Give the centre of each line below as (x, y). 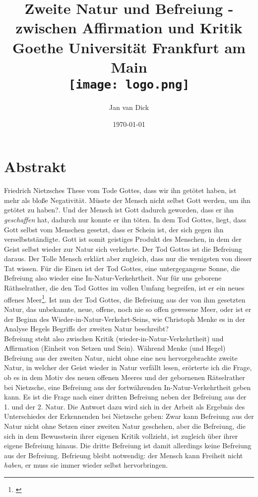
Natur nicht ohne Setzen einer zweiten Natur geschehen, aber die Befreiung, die (125, 426)
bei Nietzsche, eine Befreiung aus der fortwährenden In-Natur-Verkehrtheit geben (128, 387)
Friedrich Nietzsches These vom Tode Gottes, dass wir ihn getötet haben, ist (120, 190)
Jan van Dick (129, 107)
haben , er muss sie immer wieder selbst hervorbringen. (86, 465)
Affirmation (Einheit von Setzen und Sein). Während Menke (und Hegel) (115, 348)
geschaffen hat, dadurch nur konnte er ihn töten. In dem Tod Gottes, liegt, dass (125, 219)
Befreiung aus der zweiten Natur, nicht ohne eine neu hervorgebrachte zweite (121, 357)
